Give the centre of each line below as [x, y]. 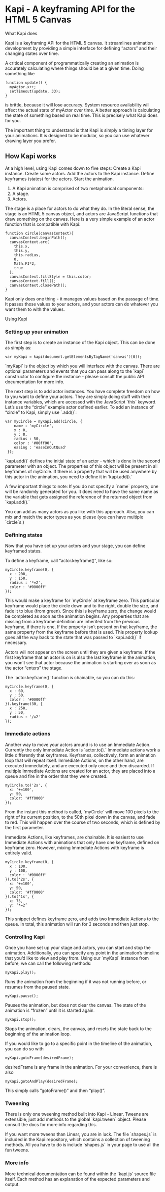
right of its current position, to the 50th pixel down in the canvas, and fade [80, 817]
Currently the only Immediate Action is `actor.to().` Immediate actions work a [82, 750]
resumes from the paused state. [37, 987]
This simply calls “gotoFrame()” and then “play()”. [55, 1091]
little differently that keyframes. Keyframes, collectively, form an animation [81, 755]
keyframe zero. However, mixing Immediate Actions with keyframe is [75, 847]
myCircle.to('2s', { [26, 785]
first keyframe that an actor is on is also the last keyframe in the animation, [81, 657]
